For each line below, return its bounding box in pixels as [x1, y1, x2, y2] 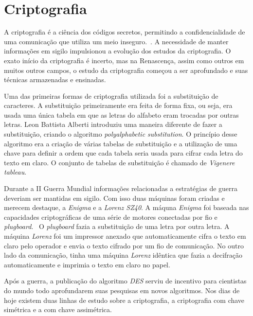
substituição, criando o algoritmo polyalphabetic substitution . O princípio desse [4, 129, 237, 139]
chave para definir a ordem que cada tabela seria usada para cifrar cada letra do [4, 148, 243, 158]
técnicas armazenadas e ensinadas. [4, 74, 106, 85]
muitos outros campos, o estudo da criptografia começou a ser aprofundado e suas [4, 65, 248, 75]
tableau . [4, 167, 27, 177]
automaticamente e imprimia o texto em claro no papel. [4, 259, 170, 269]
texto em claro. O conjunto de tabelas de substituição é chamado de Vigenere [4, 157, 235, 167]
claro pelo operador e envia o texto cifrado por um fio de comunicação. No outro [4, 240, 244, 250]
